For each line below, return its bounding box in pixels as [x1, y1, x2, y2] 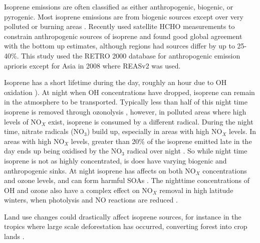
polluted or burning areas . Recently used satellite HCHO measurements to [4, 21, 235, 31]
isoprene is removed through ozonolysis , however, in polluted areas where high [4, 106, 246, 116]
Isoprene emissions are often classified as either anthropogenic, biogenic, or [4, 1, 233, 11]
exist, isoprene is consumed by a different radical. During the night [48, 116, 253, 126]
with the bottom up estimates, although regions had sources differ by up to [4, 40, 235, 51]
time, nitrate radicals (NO [4, 126, 84, 136]
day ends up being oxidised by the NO [4, 145, 122, 156]
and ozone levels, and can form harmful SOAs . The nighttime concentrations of [4, 175, 249, 185]
